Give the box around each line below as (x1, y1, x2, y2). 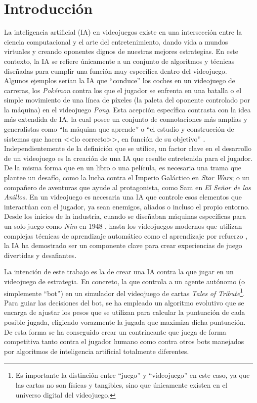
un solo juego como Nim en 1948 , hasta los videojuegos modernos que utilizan (4, 221, 242, 231)
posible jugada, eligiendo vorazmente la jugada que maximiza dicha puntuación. (4, 317, 246, 327)
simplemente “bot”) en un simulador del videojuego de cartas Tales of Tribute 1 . (4, 286, 245, 298)
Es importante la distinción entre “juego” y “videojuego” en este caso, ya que (15, 370, 250, 380)
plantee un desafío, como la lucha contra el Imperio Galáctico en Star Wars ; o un (4, 172, 250, 183)
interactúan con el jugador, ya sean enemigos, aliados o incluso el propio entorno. (4, 201, 250, 211)
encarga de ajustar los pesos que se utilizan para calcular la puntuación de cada (4, 307, 245, 317)
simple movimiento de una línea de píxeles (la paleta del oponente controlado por (4, 95, 251, 105)
